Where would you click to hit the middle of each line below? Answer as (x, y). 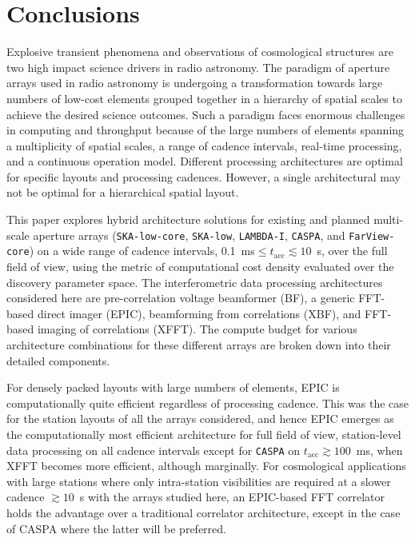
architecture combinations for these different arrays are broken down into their (199, 344)
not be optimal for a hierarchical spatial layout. (123, 192)
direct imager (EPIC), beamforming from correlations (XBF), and (199, 313)
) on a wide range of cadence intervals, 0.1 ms (142, 251)
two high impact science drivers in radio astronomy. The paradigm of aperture (198, 67)
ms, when (379, 450)
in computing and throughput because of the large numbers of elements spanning (206, 130)
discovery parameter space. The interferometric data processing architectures (195, 282)
